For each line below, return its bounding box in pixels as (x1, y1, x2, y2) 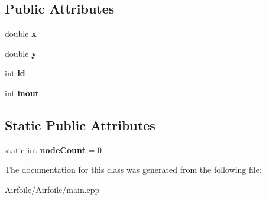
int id (5, 67, 25, 79)
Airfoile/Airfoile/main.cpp (5, 183, 100, 195)
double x (5, 27, 37, 40)
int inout (5, 86, 40, 99)
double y (5, 47, 37, 59)
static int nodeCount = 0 (5, 143, 102, 156)
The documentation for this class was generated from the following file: (5, 163, 262, 176)
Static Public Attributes (5, 115, 155, 134)
